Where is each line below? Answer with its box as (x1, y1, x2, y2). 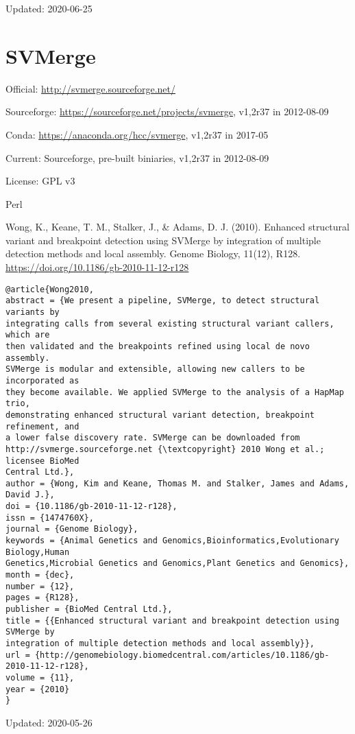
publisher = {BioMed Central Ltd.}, (5, 604, 173, 615)
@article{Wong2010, (5, 284, 94, 294)
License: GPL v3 (5, 174, 75, 188)
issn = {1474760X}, (5, 512, 94, 523)
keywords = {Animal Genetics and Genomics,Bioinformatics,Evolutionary (5, 536, 339, 546)
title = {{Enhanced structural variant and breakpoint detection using (5, 615, 339, 626)
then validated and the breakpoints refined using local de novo (5, 341, 310, 351)
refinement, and (5, 421, 79, 431)
